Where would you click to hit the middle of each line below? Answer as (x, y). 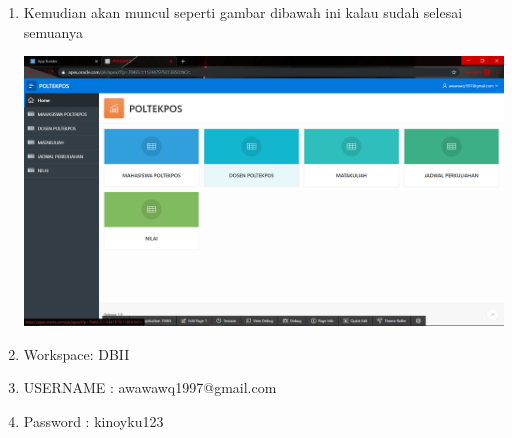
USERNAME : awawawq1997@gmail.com (150, 387)
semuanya (53, 31)
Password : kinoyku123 (93, 421)
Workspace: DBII (76, 353)
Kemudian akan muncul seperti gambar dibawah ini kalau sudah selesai (243, 12)
